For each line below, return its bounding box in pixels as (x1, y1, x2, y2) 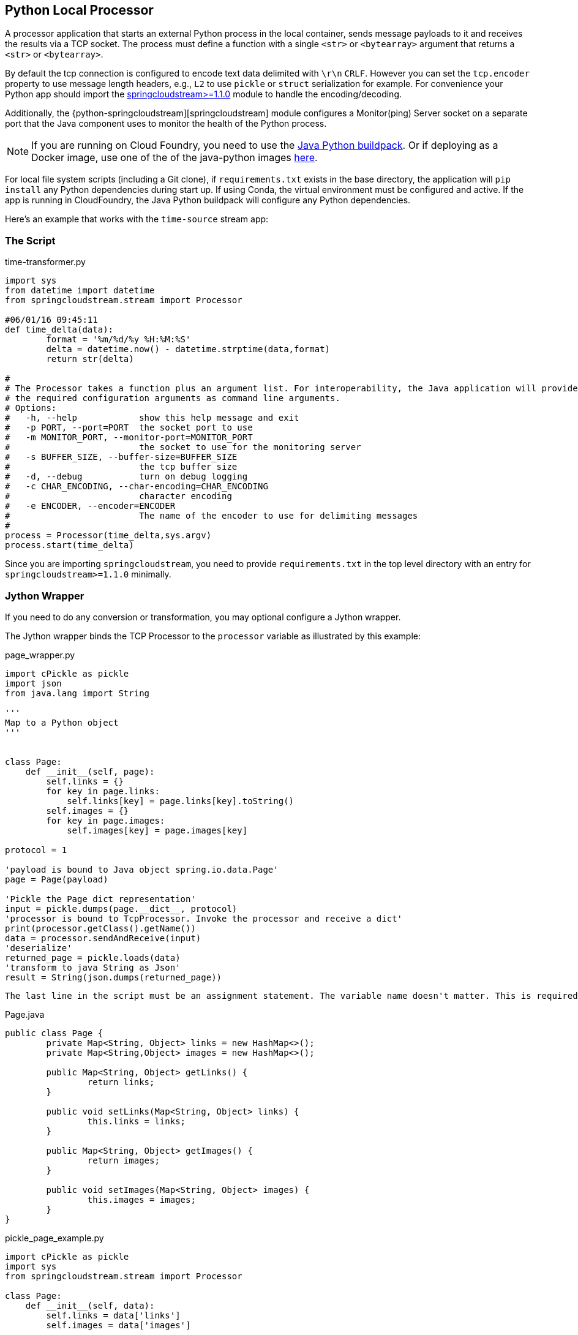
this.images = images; (87, 1194, 196, 1205)
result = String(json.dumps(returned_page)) (5, 972, 222, 982)
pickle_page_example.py (5, 1232, 104, 1243)
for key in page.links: (46, 786, 160, 796)
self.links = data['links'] (46, 1310, 181, 1320)
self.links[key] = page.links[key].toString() (67, 795, 295, 806)
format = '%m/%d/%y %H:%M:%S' (46, 334, 191, 345)
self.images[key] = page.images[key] (67, 825, 248, 835)
